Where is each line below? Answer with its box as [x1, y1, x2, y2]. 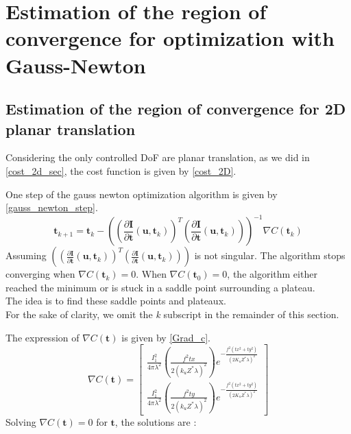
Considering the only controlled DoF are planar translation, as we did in [5, 150, 310, 165]
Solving [5, 414, 36, 429]
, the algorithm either [227, 267, 317, 281]
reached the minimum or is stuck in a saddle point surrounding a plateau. [5, 280, 315, 294]
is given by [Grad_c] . [121, 330, 211, 344]
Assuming [5, 248, 47, 263]
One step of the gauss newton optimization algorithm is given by [5, 186, 278, 201]
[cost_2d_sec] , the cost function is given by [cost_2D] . [5, 163, 237, 178]
